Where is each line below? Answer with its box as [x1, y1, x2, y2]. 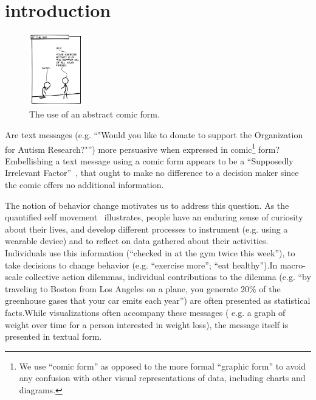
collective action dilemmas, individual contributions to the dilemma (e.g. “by [25, 270, 311, 283]
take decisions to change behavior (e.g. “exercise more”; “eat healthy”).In [5, 258, 278, 271]
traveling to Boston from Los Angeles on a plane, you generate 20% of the [5, 282, 281, 295]
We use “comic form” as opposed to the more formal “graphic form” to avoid [19, 359, 306, 372]
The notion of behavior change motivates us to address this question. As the [5, 198, 289, 211]
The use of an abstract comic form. [29, 108, 160, 121]
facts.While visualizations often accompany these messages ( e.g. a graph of [5, 306, 286, 318]
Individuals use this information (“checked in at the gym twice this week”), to [5, 247, 295, 259]
